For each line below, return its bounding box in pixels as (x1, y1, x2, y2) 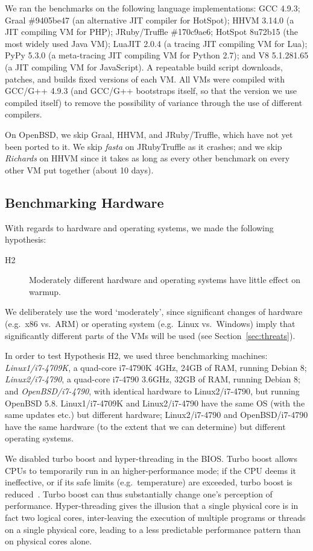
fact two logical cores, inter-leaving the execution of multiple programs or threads (5, 511, 306, 523)
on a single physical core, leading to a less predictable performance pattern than (5, 523, 301, 535)
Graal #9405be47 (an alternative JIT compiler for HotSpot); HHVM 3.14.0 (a (5, 13, 294, 26)
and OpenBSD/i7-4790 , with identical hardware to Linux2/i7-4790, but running (5, 385, 300, 397)
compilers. (5, 108, 42, 120)
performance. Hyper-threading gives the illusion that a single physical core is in (5, 499, 299, 512)
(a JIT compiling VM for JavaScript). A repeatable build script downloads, (5, 60, 283, 73)
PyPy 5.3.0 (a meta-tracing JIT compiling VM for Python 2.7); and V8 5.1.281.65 (5, 49, 309, 61)
